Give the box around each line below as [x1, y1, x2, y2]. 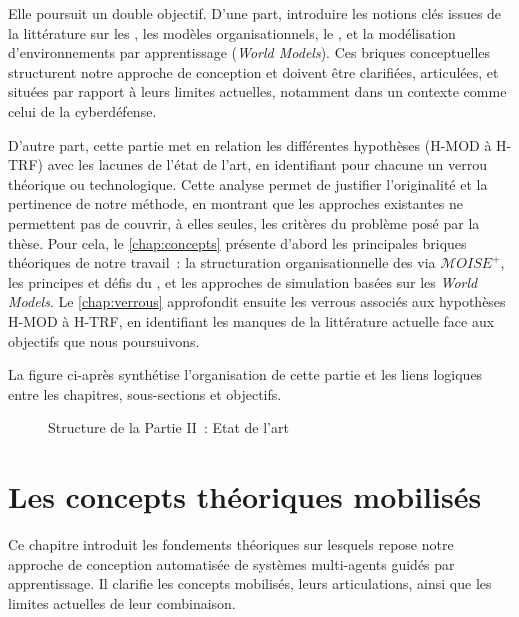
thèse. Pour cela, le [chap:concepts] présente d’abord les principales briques [8, 232, 467, 253]
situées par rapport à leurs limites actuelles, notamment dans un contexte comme [8, 81, 507, 102]
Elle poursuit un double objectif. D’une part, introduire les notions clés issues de [8, 3, 502, 23]
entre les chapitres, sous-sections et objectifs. [8, 383, 282, 404]
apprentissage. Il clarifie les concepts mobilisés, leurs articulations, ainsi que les [8, 573, 492, 594]
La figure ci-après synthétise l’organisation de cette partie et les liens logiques [8, 364, 483, 385]
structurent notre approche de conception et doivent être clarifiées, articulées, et [8, 61, 499, 82]
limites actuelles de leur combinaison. [8, 592, 236, 613]
